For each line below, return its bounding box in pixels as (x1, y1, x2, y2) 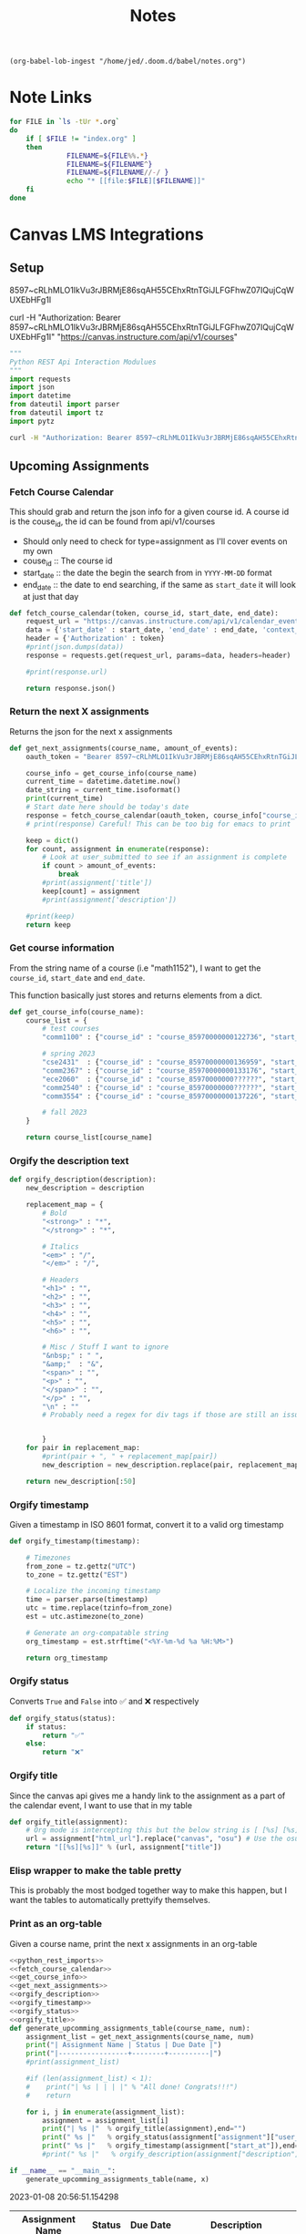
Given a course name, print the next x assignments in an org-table (9, 1938, 258, 1949)
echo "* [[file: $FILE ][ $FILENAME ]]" (66, 177, 206, 186)
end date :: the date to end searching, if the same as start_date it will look (22, 579, 296, 592)
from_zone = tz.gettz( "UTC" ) (25, 1561, 137, 1570)
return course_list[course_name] (25, 1133, 153, 1142)
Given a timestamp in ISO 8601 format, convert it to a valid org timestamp (9, 1519, 284, 1529)
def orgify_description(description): (9, 1175, 157, 1185)
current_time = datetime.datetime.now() (25, 777, 181, 787)
